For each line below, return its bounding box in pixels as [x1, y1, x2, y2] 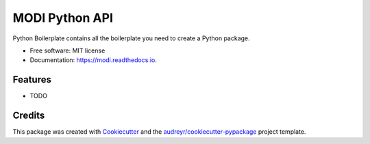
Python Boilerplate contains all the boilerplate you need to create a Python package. [12, 34, 250, 42]
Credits [12, 110, 45, 121]
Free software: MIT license [29, 46, 106, 55]
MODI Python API [12, 10, 113, 25]
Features [12, 74, 51, 85]
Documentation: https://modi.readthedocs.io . [29, 56, 157, 64]
